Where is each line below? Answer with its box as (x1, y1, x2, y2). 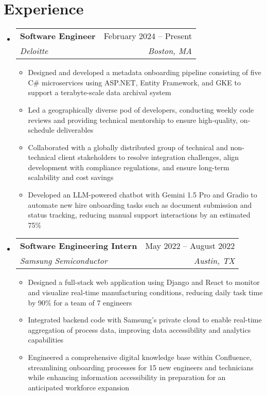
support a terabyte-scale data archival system (28, 87, 171, 98)
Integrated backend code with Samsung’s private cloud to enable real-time (28, 314, 262, 325)
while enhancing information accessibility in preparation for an (28, 372, 226, 383)
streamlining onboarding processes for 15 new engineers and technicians (28, 362, 254, 372)
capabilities (28, 334, 64, 345)
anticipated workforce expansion (28, 382, 130, 392)
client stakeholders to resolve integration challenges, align (58, 152, 239, 163)
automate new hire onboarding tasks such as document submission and (28, 199, 252, 210)
